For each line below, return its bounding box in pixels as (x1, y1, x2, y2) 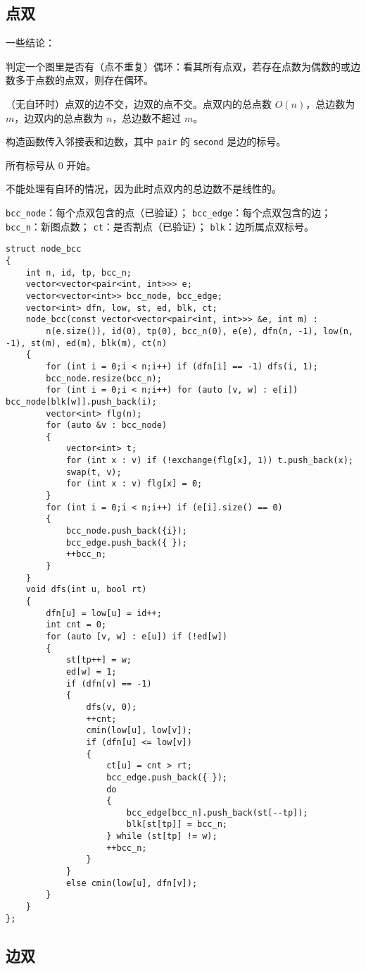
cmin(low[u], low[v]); (86, 725, 192, 736)
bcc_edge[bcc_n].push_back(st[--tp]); (126, 807, 308, 818)
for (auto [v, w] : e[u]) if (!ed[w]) (46, 631, 227, 641)
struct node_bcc (6, 244, 82, 254)
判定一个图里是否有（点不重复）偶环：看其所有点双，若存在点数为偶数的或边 (6, 59, 360, 73)
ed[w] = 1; (65, 666, 117, 677)
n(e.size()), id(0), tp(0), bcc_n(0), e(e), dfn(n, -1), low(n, (46, 326, 353, 336)
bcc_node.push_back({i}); (65, 526, 187, 536)
